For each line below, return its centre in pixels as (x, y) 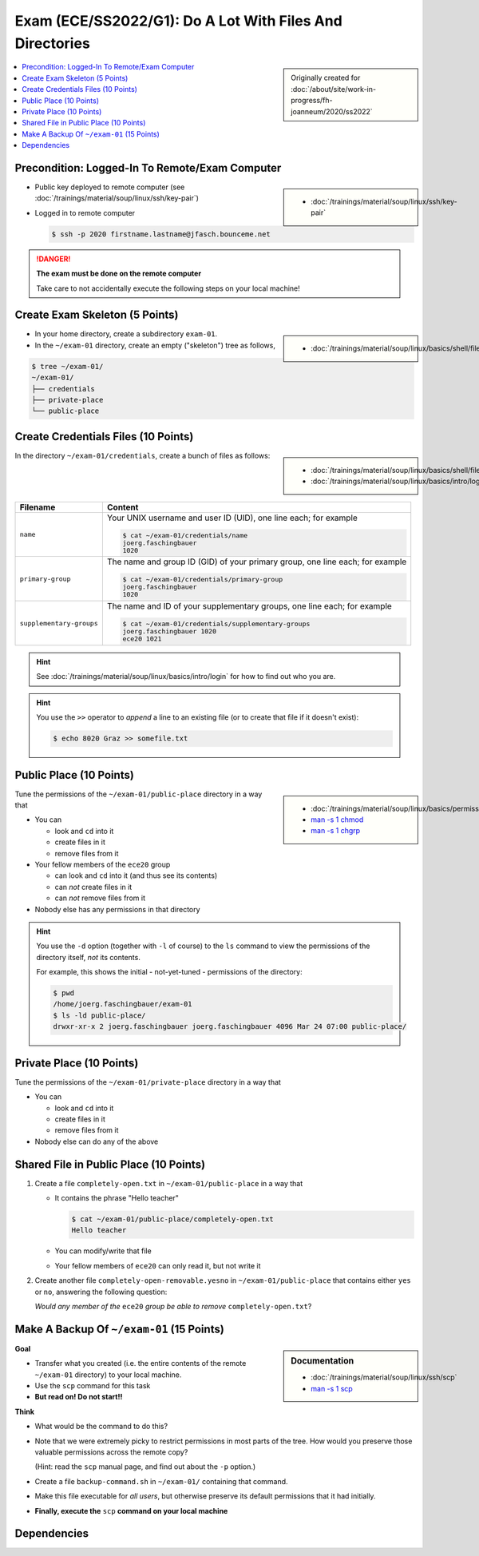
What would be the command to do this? (101, 1427)
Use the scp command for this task (93, 1386)
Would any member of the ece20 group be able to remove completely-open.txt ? (173, 1306)
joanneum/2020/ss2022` (332, 111)
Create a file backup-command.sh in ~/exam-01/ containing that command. (161, 1481)
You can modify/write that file (103, 1251)
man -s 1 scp (332, 1388)
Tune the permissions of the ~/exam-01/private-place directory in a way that (148, 1082)
